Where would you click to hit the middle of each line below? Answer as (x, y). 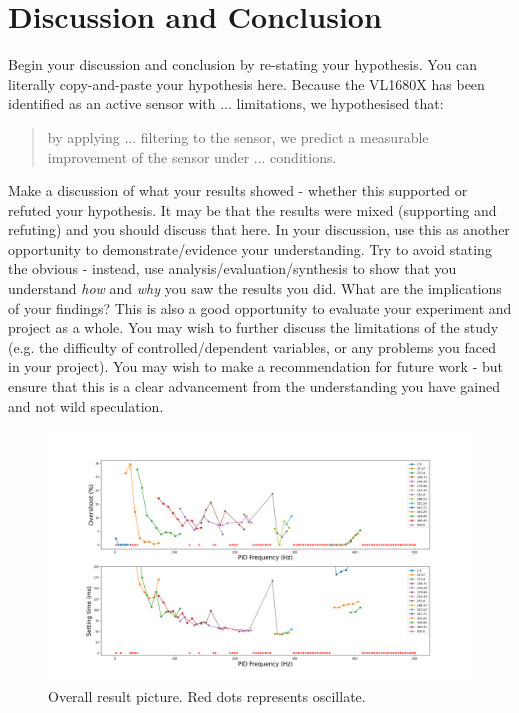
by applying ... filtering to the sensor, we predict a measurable (238, 136)
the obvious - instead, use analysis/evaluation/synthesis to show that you (232, 268)
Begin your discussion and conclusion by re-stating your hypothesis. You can (243, 64)
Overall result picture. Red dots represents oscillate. (207, 696)
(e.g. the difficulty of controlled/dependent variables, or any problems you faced (252, 346)
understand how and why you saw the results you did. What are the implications (255, 288)
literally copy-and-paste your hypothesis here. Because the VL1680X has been (246, 83)
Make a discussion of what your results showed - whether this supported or (238, 190)
